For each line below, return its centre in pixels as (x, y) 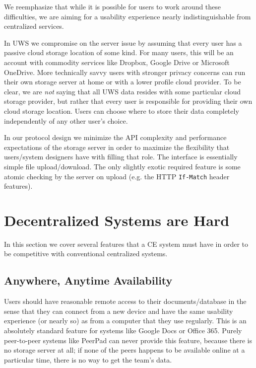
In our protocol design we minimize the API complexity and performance (115, 137)
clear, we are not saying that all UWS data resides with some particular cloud (123, 91)
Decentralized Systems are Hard (117, 220)
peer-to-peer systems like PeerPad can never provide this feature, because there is (128, 340)
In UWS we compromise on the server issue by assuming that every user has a (123, 42)
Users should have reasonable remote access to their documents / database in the (125, 301)
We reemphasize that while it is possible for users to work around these (113, 6)
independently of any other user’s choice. (66, 120)
